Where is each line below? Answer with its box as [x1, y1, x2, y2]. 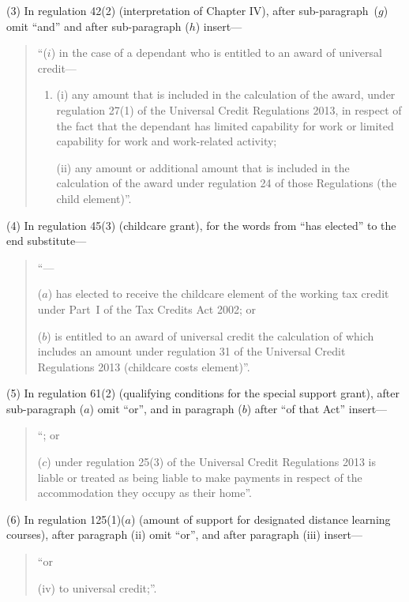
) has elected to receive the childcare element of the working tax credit [47, 285, 389, 302]
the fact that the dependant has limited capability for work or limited [56, 117, 394, 134]
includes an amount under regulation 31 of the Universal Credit [37, 343, 346, 359]
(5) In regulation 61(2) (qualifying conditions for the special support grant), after [6, 385, 400, 401]
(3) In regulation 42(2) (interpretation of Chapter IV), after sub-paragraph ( [6, 2, 378, 18]
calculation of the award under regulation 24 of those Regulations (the [56, 175, 397, 191]
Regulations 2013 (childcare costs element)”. [37, 358, 250, 374]
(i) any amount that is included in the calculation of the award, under [56, 86, 396, 103]
